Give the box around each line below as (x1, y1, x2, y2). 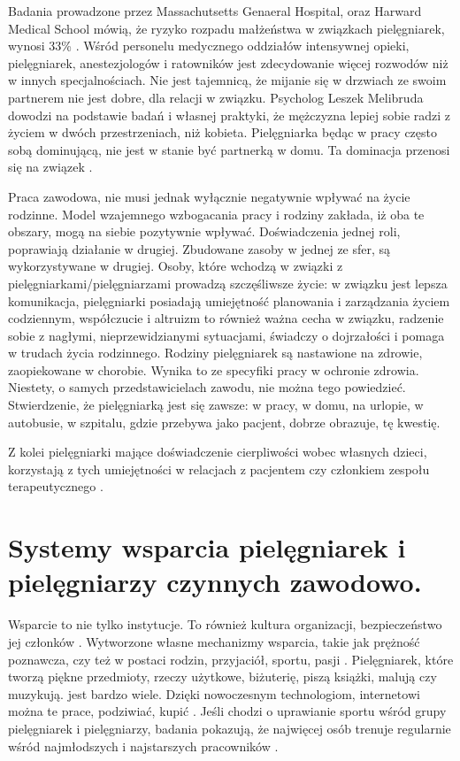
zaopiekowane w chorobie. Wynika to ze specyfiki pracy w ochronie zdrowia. (8, 360, 419, 379)
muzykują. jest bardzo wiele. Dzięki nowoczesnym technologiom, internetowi (8, 684, 420, 703)
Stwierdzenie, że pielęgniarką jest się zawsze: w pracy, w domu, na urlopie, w (8, 396, 424, 414)
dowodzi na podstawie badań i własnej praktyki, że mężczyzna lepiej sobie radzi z (8, 105, 451, 124)
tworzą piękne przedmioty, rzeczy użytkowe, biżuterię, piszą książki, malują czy (8, 667, 437, 686)
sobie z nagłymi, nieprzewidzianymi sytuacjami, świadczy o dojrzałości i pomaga (8, 326, 445, 344)
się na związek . (8, 158, 93, 176)
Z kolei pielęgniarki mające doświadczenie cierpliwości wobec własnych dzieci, (8, 442, 427, 461)
